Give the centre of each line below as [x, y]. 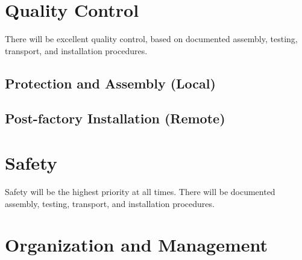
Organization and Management [137, 245]
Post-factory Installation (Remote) [115, 118]
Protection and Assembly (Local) [110, 83]
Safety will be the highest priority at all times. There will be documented [140, 191]
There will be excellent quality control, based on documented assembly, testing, [151, 39]
